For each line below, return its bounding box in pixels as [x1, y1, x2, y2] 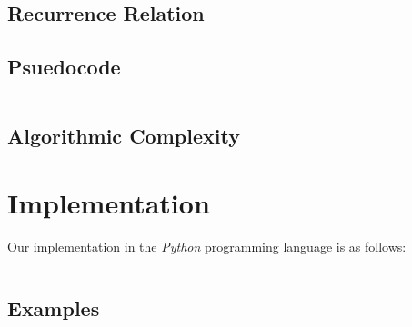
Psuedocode [7, 53, 121, 81]
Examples [7, 293, 100, 322]
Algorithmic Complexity [7, 122, 240, 150]
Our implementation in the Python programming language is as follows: [7, 236, 407, 255]
